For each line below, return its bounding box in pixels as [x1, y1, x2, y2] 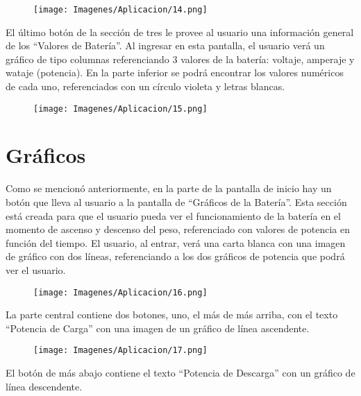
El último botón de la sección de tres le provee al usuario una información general [6, 24, 354, 39]
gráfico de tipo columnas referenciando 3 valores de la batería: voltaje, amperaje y [6, 51, 355, 66]
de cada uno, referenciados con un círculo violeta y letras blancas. [6, 79, 285, 94]
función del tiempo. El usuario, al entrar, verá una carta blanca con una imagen [6, 235, 346, 250]
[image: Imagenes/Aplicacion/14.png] [33, 5, 208, 15]
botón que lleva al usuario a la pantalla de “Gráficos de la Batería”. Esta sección [6, 195, 347, 209]
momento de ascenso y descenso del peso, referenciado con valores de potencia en [6, 222, 350, 236]
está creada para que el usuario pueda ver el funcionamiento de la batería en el [6, 208, 341, 223]
